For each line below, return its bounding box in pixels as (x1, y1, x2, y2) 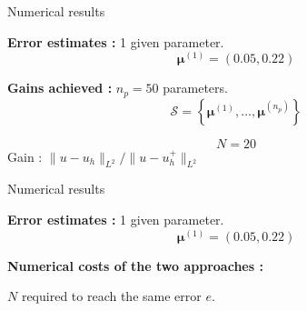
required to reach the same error (21, 286, 202, 306)
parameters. (163, 78, 228, 97)
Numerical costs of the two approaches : (7, 256, 263, 275)
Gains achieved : (7, 78, 113, 97)
